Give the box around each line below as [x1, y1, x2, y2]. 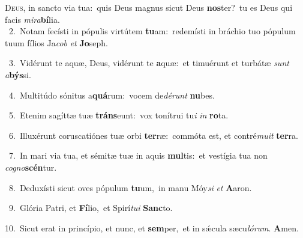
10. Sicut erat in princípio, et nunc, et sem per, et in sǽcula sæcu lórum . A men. [5, 221, 299, 234]
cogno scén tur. [5, 160, 57, 173]
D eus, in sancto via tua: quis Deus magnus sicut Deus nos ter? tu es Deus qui [5, 1, 293, 13]
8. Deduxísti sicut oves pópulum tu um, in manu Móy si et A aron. [8, 181, 252, 194]
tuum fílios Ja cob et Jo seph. [5, 36, 109, 49]
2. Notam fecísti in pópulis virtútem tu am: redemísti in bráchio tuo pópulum [8, 25, 296, 37]
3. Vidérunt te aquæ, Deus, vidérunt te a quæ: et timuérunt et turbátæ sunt [8, 56, 289, 69]
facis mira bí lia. [5, 13, 60, 25]
